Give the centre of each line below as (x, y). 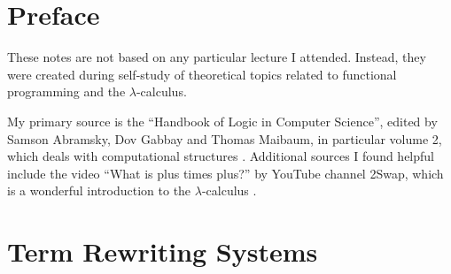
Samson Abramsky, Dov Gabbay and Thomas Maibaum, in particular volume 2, (225, 138)
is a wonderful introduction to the (99, 190)
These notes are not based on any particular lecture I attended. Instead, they (217, 57)
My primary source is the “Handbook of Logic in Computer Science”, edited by (222, 121)
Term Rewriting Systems (163, 251)
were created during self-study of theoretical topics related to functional (202, 74)
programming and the (66, 91)
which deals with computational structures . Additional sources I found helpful (221, 156)
